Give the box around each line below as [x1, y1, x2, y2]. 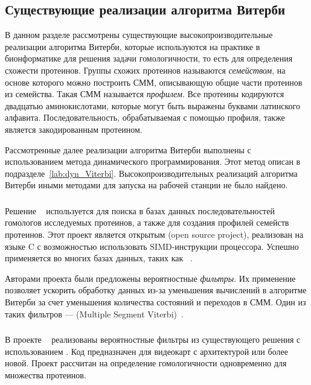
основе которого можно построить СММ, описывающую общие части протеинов [5, 75, 303, 88]
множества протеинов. [5, 368, 86, 381]
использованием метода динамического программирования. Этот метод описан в [5, 155, 301, 168]
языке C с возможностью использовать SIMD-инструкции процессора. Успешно [5, 240, 299, 252]
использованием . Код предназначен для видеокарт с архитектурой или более [5, 345, 288, 357]
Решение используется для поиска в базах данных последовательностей [5, 204, 275, 217]
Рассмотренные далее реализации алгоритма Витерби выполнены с [5, 143, 251, 156]
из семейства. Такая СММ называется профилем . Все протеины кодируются [5, 87, 284, 100]
